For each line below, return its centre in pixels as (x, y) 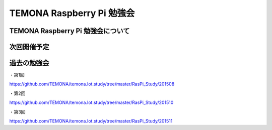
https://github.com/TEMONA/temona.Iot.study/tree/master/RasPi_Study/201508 (92, 84)
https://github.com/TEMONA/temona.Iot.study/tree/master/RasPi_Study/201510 (91, 102)
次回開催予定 (29, 47)
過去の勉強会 (29, 63)
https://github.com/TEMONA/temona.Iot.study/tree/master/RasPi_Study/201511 (91, 121)
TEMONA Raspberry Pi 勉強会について (70, 31)
